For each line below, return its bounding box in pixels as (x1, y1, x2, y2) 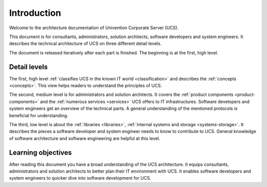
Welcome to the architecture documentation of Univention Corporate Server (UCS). (9, 25, 179, 31)
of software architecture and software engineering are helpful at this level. (9, 135, 160, 141)
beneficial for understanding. (9, 112, 69, 118)
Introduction (9, 7, 61, 18)
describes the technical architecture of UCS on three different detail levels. (9, 41, 162, 47)
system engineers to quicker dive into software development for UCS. (9, 175, 151, 181)
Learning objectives (9, 148, 72, 157)
